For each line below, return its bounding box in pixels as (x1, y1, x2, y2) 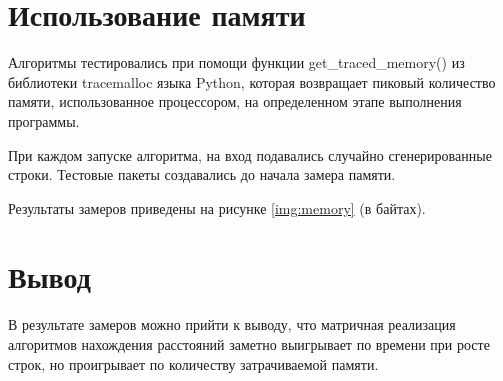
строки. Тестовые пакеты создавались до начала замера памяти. (8, 164, 396, 185)
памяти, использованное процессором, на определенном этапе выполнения (8, 91, 462, 112)
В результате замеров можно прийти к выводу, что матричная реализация (8, 314, 456, 335)
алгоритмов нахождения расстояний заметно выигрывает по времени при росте (8, 334, 490, 354)
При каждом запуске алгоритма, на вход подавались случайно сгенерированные (8, 144, 492, 165)
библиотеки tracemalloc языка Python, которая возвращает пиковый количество (8, 71, 496, 92)
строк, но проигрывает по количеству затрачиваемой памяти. (8, 353, 379, 374)
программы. (8, 110, 80, 131)
